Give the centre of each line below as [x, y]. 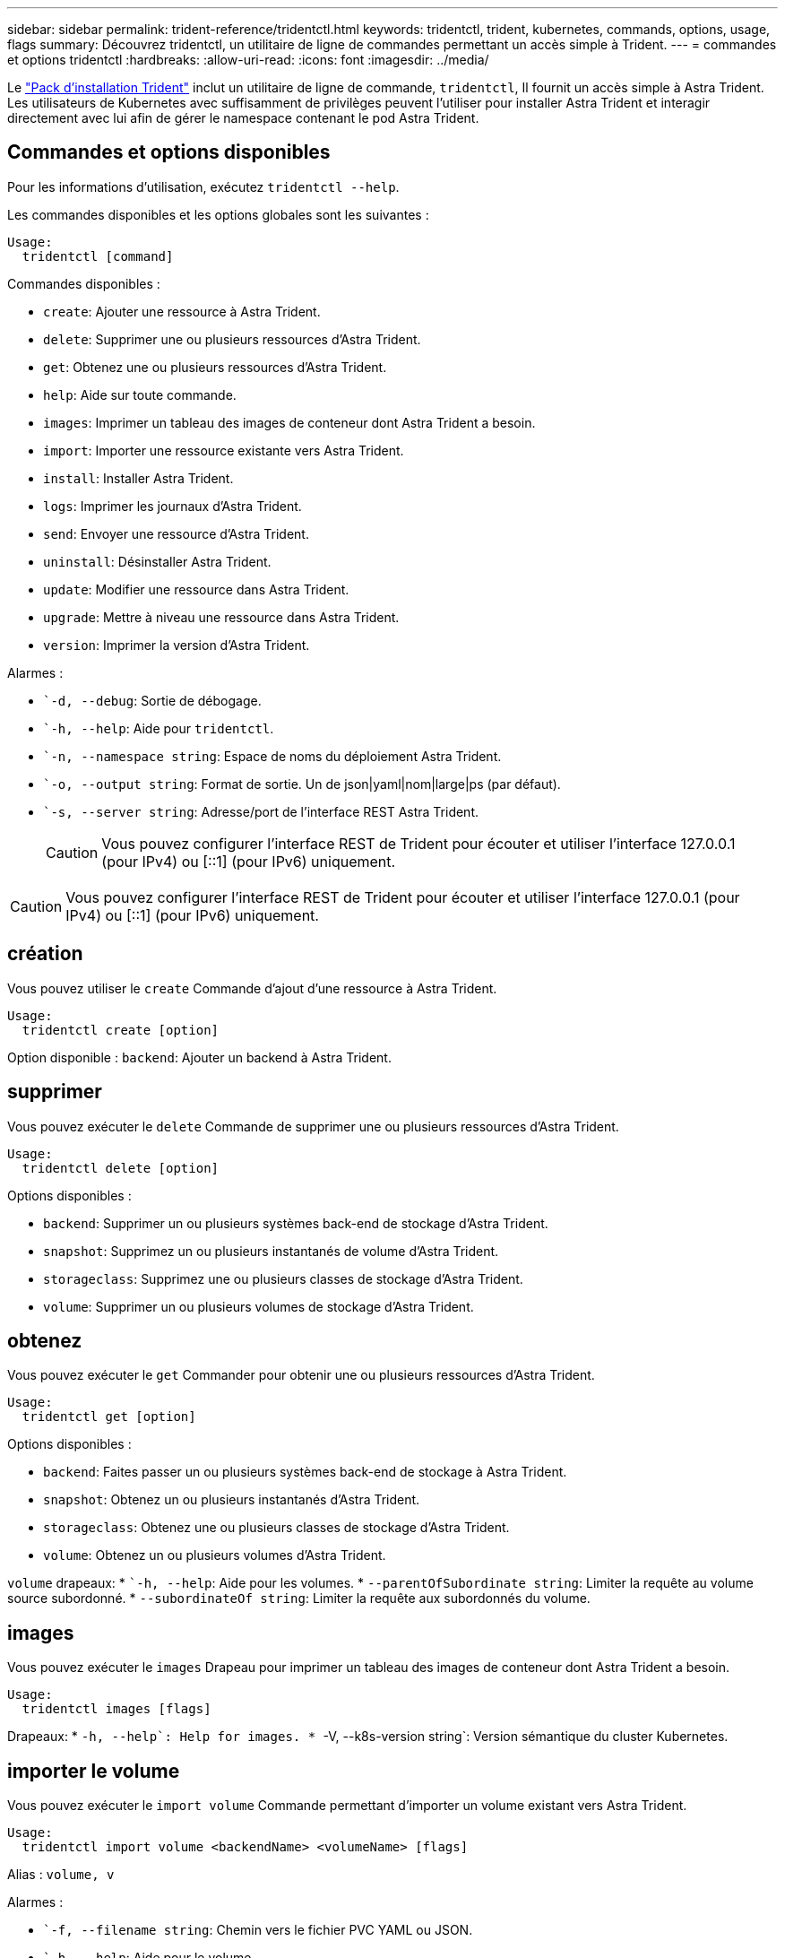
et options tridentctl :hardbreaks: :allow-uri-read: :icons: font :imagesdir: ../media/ [248, 60]
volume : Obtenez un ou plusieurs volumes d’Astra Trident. [215, 1555]
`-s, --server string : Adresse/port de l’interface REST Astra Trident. [261, 811]
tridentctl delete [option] [121, 1168]
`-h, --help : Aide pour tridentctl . [159, 728]
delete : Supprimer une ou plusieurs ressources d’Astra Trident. [232, 339]
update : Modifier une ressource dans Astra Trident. [196, 589]
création [45, 954]
